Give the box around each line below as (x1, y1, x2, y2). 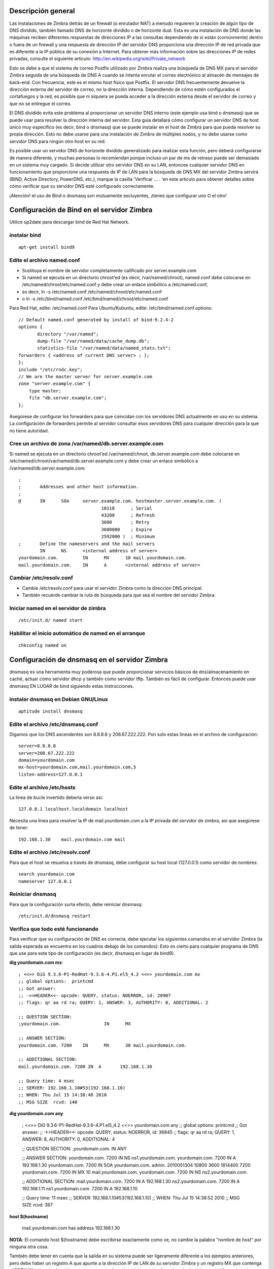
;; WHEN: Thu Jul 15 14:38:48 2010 (18, 1092, 107, 1098)
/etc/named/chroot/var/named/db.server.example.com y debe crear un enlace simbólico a (9, 458, 198, 464)
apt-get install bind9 (18, 244, 75, 250)
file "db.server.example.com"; (28, 395, 107, 401)
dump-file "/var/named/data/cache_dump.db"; (37, 338, 150, 344)
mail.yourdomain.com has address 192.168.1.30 (22, 1225, 120, 1231)
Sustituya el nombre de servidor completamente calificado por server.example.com (22, 267, 196, 274)
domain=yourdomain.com (18, 757, 75, 763)
